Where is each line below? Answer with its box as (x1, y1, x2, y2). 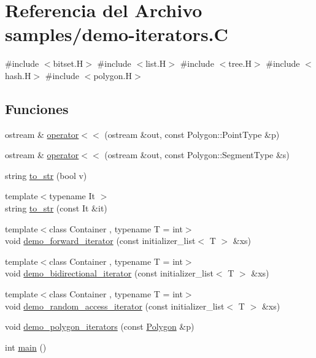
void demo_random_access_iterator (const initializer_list (5, 299, 225, 312)
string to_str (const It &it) (5, 202, 107, 215)
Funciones (5, 99, 69, 118)
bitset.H (53, 57, 83, 70)
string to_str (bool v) (5, 169, 87, 181)
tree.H (228, 57, 252, 70)
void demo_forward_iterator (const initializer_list (5, 234, 196, 247)
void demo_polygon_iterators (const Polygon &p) (5, 320, 195, 333)
